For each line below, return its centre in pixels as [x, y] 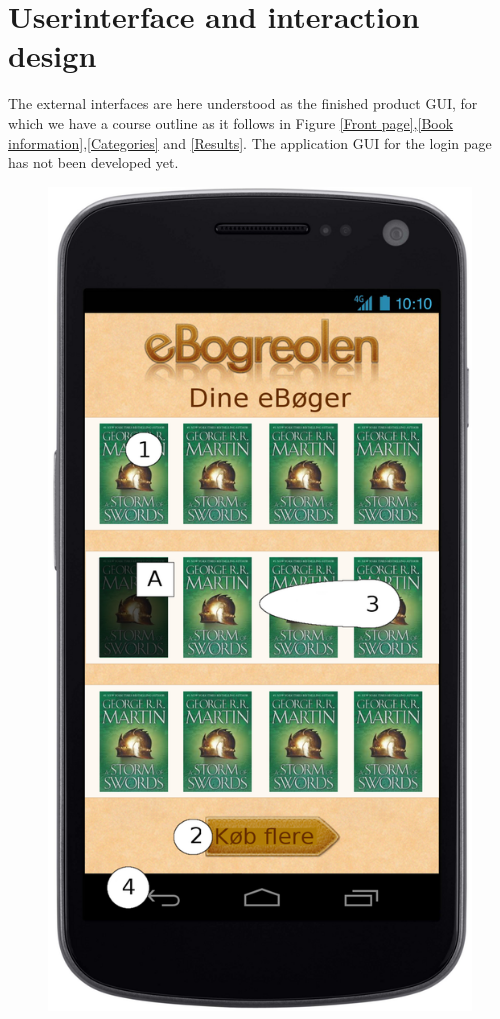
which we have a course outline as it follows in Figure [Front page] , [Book [231, 122]
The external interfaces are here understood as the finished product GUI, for [243, 103]
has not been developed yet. [93, 162]
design [52, 55]
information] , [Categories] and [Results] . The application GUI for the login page [250, 142]
